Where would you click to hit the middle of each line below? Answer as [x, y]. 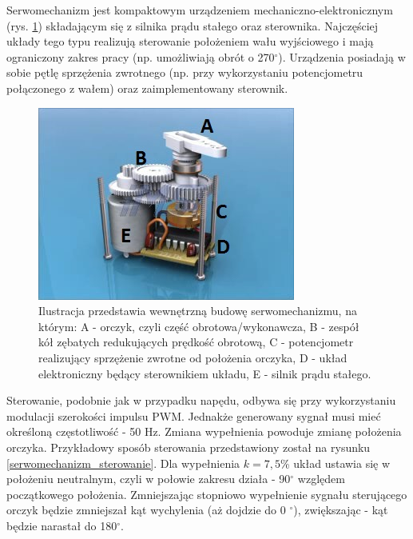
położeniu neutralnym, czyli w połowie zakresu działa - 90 [149, 479]
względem [321, 479]
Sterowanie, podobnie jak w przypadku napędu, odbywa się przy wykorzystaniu [201, 400]
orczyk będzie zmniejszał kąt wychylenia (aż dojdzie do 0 [146, 510]
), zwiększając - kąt [341, 510]
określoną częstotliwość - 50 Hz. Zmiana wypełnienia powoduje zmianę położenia [204, 431]
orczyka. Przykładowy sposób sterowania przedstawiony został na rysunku [189, 447]
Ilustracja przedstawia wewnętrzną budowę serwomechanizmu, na [198, 311]
